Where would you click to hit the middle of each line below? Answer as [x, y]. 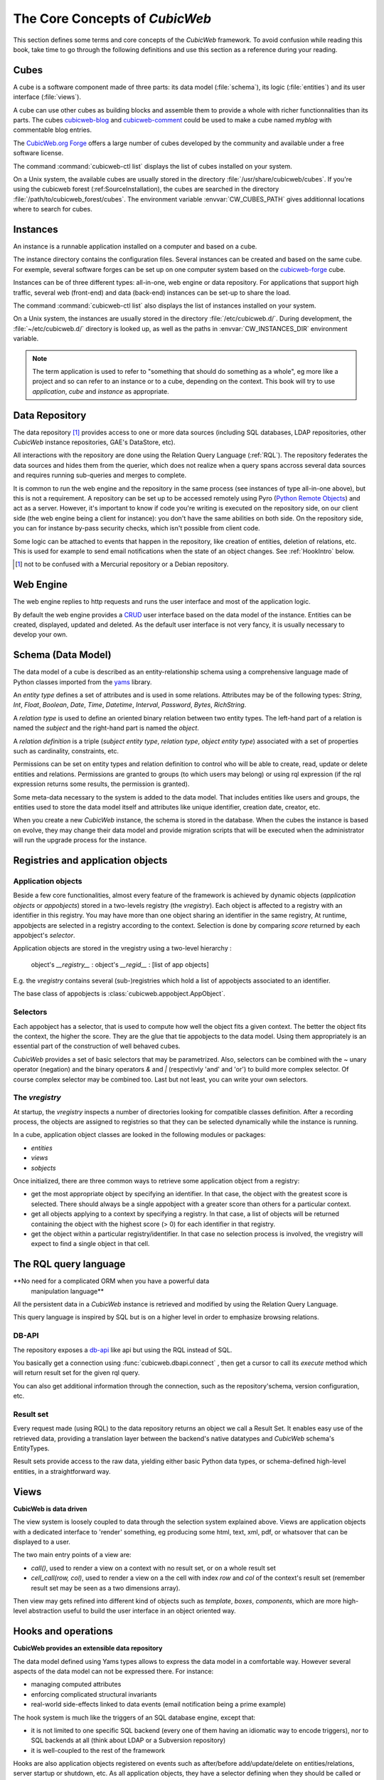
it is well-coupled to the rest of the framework [98, 1750]
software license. [38, 153]
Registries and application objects [90, 860]
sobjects [43, 1168]
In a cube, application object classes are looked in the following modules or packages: [139, 1135]
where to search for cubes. [53, 209]
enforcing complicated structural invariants [94, 1694]
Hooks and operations [63, 1632]
